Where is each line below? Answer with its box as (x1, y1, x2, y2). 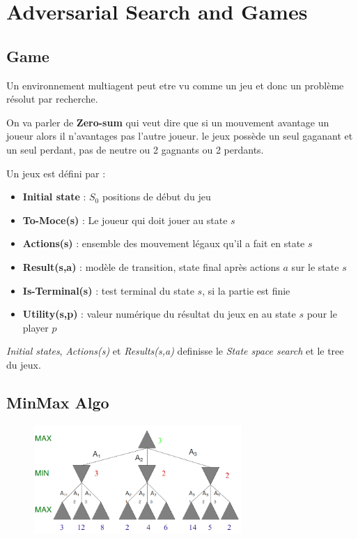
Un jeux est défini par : (6, 165, 106, 180)
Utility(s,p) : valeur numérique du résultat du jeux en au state (22, 307, 296, 321)
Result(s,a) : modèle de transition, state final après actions (22, 259, 280, 274)
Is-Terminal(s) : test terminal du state (22, 283, 194, 297)
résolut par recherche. (6, 91, 98, 106)
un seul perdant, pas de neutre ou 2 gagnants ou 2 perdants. (6, 142, 264, 156)
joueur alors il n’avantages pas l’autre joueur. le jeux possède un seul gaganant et (6, 128, 353, 143)
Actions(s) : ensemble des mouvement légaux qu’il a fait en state (22, 236, 305, 251)
